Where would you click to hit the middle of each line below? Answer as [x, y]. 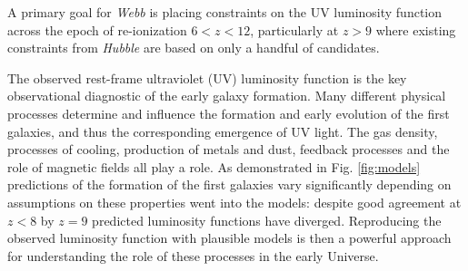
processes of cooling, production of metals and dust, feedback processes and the [229, 149]
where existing [416, 29]
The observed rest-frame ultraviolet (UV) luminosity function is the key [207, 77]
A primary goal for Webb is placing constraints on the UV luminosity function [225, 12]
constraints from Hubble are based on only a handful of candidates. [194, 48]
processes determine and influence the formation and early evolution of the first [229, 113]
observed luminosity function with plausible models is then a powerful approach [229, 238]
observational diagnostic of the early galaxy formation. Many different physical [227, 96]
